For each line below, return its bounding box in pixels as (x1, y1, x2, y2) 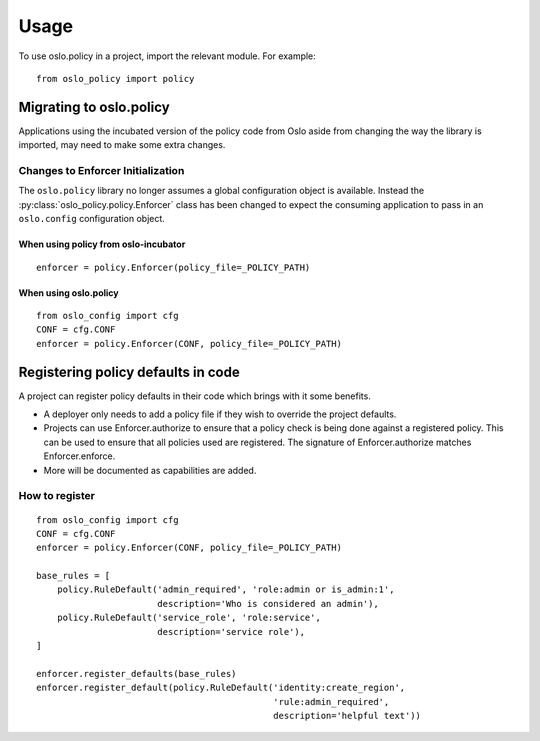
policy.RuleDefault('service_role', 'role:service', (56, 612, 322, 624)
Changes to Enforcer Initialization (18, 164, 185, 177)
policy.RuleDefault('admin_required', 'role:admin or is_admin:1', (56, 584, 395, 595)
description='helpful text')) (273, 710, 422, 721)
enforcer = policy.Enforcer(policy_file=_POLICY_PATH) (36, 261, 311, 273)
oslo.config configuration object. (18, 213, 165, 225)
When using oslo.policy (18, 286, 119, 299)
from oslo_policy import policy (36, 73, 195, 84)
